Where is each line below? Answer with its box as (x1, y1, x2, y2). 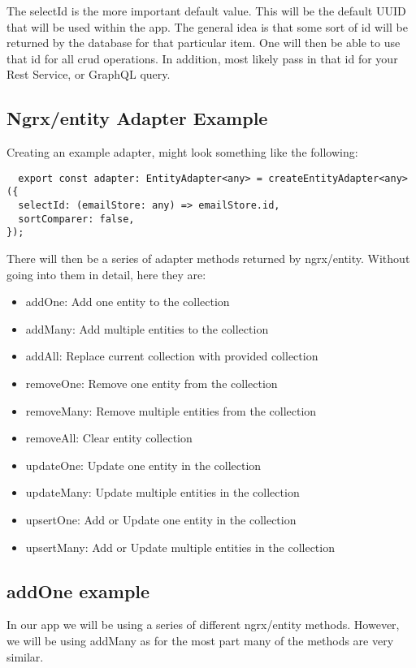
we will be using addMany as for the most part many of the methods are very (6, 631, 394, 649)
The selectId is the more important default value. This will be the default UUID (6, 2, 406, 19)
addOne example (6, 578, 150, 603)
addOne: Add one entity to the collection (25, 293, 230, 310)
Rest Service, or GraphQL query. (6, 66, 171, 83)
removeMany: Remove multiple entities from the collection (25, 402, 317, 419)
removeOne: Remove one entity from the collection (25, 375, 278, 392)
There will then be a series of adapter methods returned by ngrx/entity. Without (6, 250, 410, 267)
